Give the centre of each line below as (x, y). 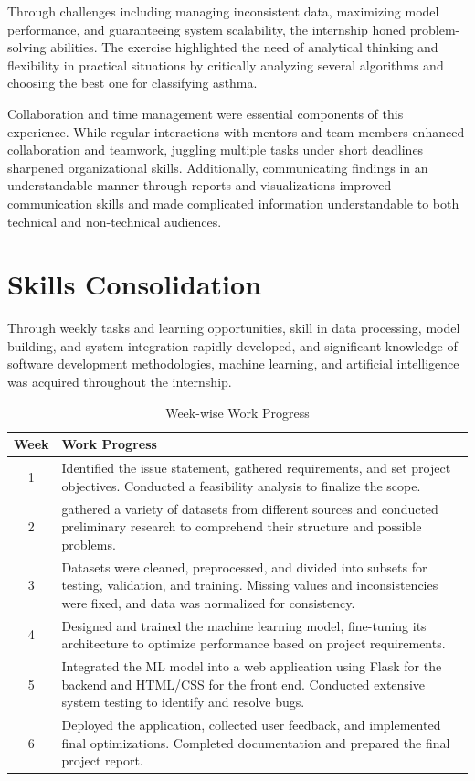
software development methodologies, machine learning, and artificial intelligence (233, 364)
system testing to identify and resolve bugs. (183, 702)
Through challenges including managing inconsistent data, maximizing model (223, 11)
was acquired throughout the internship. (120, 382)
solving (27, 47)
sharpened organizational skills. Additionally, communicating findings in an (218, 167)
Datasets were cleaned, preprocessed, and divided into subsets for (244, 567)
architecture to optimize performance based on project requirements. (253, 643)
